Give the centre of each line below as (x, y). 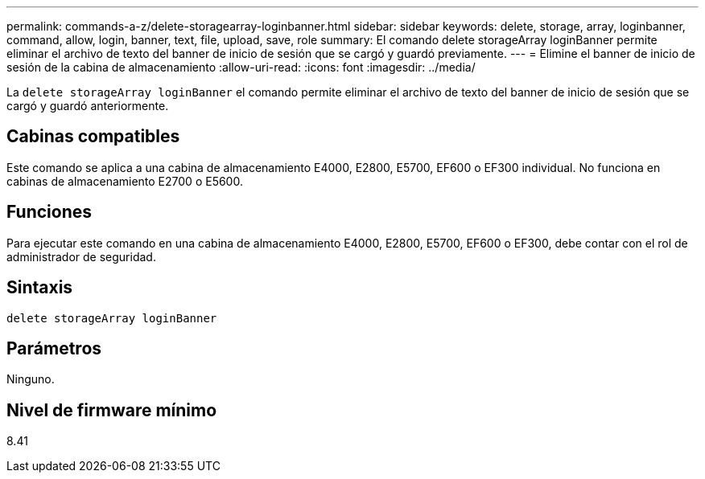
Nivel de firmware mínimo (112, 410)
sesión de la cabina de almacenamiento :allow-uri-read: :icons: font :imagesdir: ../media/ (241, 67)
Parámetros (54, 348)
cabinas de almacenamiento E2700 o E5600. (125, 181)
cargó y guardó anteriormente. (88, 106)
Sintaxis (40, 288)
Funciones (49, 212)
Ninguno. (31, 379)
